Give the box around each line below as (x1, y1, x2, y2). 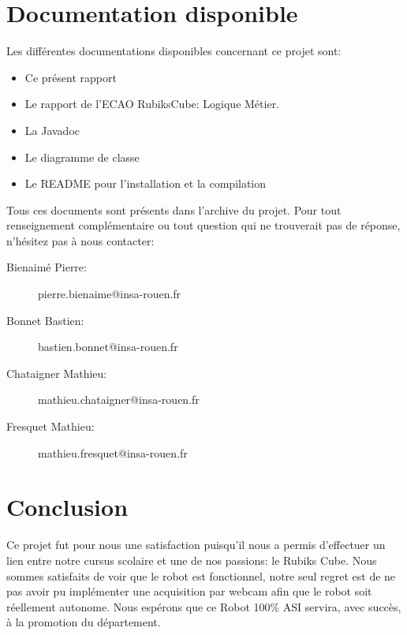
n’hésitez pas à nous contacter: (6, 232, 155, 248)
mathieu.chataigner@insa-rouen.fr (38, 391, 200, 408)
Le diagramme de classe (24, 148, 140, 165)
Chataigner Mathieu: (6, 364, 107, 381)
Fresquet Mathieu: (6, 418, 95, 435)
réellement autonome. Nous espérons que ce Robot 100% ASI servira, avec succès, (6, 598, 401, 614)
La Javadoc (24, 121, 80, 138)
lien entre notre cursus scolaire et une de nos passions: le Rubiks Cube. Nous (6, 551, 377, 568)
